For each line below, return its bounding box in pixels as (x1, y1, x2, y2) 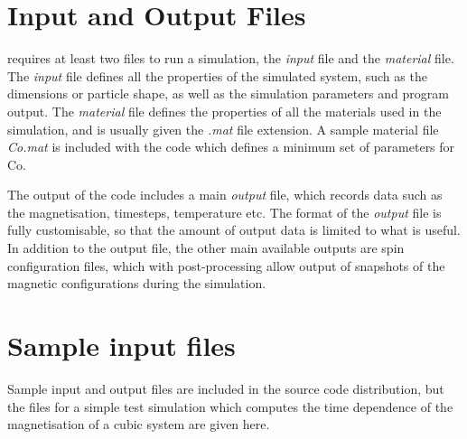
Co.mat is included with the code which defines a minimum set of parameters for (7, 137, 455, 156)
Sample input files (7, 327, 236, 364)
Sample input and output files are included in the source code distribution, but (7, 378, 444, 397)
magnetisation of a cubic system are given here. (7, 415, 270, 434)
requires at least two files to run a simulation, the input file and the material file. (7, 49, 454, 68)
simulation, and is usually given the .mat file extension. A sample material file (7, 119, 439, 138)
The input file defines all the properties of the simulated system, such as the (7, 66, 427, 85)
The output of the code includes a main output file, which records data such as (7, 185, 443, 204)
